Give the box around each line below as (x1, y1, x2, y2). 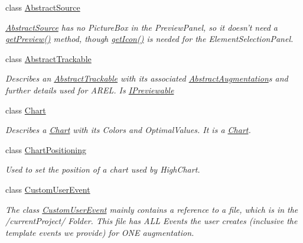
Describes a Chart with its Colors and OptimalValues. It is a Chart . (5, 124, 251, 136)
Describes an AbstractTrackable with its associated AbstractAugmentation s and (5, 72, 288, 85)
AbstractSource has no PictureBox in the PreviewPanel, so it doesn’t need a (5, 21, 278, 33)
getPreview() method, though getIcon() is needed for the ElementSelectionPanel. (5, 33, 294, 45)
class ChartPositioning (5, 143, 86, 155)
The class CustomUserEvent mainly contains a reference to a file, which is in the (5, 203, 298, 215)
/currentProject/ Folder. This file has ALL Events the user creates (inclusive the (5, 215, 298, 227)
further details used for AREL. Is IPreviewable (5, 83, 174, 96)
